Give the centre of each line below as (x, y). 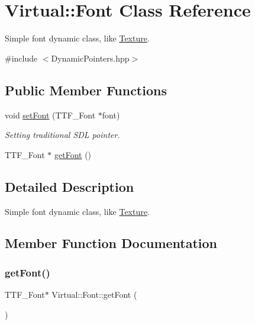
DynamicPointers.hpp (90, 58)
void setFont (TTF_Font (50, 115)
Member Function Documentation (111, 243)
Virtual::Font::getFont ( (94, 295)
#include (21, 58)
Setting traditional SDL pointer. (62, 135)
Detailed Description (70, 186)
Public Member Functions (86, 90)
